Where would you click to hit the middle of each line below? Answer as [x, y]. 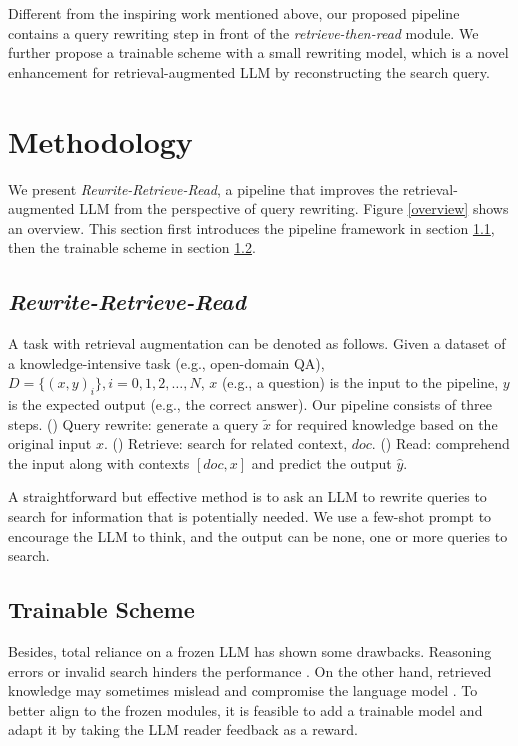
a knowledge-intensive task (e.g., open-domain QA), [166, 362]
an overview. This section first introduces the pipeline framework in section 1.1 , [251, 227]
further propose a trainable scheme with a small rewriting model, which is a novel [258, 52]
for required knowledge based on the [386, 423]
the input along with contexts [99, 462]
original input [50, 443]
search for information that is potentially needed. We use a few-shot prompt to [250, 516]
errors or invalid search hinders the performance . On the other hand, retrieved [250, 670]
